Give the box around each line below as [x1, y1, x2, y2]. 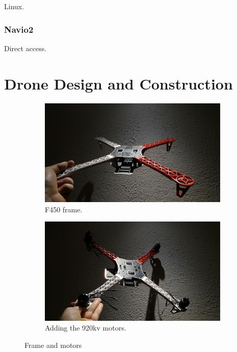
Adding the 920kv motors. [45, 322, 126, 333]
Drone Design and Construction [4, 73, 233, 94]
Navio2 [4, 23, 34, 35]
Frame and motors [24, 339, 82, 350]
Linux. [4, 1, 24, 11]
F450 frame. [45, 204, 83, 214]
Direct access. [4, 42, 47, 53]
